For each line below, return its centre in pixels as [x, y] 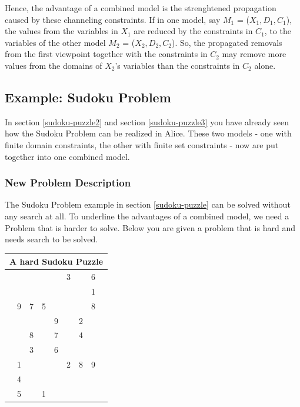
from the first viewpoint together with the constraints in [106, 54]
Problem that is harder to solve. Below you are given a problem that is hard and [150, 227]
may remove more [254, 54]
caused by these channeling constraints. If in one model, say [113, 19]
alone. [265, 65]
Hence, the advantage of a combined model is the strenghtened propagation [141, 8]
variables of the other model [55, 42]
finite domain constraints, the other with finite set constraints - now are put [142, 144]
